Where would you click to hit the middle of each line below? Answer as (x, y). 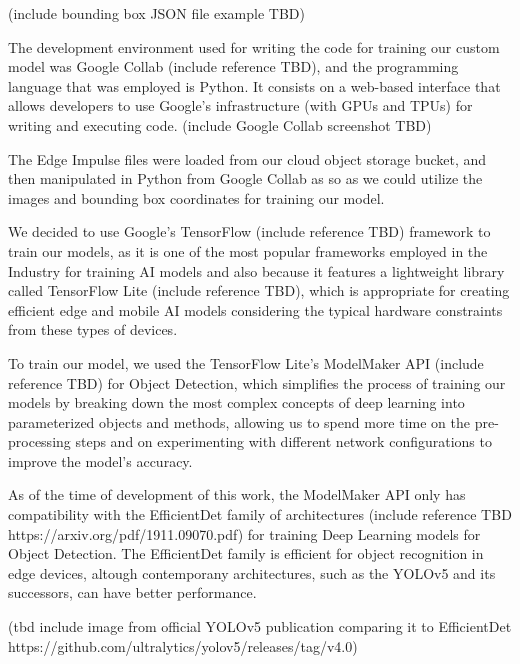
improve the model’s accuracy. (100, 460)
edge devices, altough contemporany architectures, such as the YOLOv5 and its (252, 572)
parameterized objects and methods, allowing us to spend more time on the (239, 421)
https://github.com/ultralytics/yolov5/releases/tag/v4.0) (183, 645)
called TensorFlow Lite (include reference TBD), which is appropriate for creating (259, 290)
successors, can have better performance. (132, 592)
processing (39, 441)
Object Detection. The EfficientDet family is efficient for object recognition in (246, 553)
